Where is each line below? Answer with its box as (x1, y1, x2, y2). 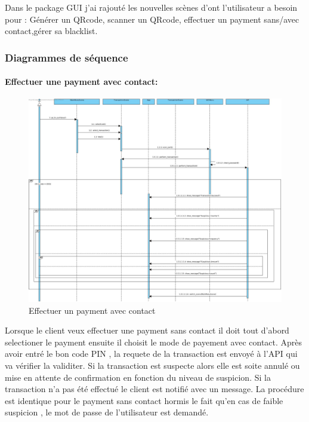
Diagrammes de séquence (5, 50, 128, 65)
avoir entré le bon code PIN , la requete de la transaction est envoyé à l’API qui (5, 347, 298, 360)
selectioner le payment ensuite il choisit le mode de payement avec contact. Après (5, 335, 302, 348)
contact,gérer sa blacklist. (5, 25, 98, 37)
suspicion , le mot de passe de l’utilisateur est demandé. (5, 406, 209, 418)
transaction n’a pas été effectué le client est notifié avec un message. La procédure (5, 383, 304, 395)
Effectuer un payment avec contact (29, 304, 156, 316)
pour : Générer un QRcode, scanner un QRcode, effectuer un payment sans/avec (5, 13, 299, 25)
